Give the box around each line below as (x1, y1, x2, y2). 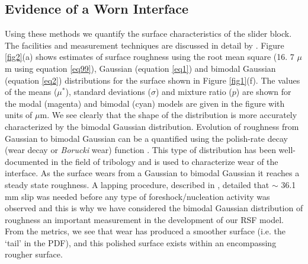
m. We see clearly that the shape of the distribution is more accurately (40, 109, 297, 121)
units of (5, 109, 33, 121)
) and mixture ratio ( (155, 85, 232, 98)
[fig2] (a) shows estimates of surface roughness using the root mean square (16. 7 (5, 50, 294, 63)
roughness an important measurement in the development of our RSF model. (5, 213, 284, 225)
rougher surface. (5, 248, 63, 260)
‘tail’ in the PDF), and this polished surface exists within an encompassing (5, 236, 277, 249)
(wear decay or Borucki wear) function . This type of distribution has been (5, 144, 276, 156)
